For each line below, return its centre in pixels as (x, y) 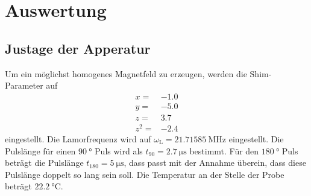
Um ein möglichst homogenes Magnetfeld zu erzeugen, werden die (126, 73)
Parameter (24, 85)
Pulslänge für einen (40, 150)
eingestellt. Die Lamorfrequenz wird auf (78, 138)
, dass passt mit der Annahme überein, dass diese (215, 163)
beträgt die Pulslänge (44, 163)
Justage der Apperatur (78, 48)
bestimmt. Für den (224, 150)
